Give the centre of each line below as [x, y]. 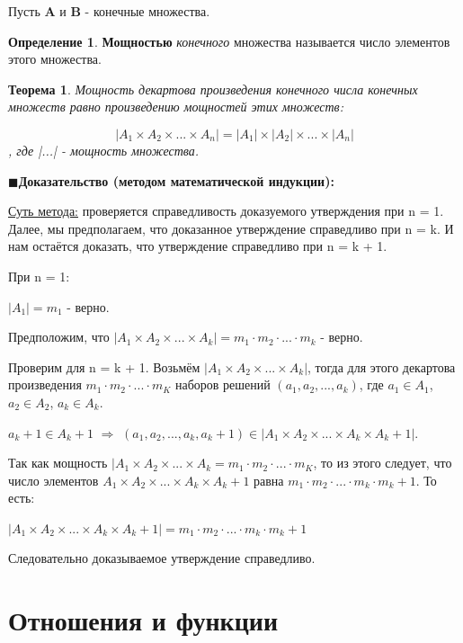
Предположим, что [59, 337]
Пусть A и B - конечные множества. [109, 11]
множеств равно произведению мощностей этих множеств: [176, 107]
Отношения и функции [143, 620]
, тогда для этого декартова [382, 366]
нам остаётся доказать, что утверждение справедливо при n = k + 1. [198, 246]
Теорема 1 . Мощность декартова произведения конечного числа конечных [213, 89]
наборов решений [223, 384]
